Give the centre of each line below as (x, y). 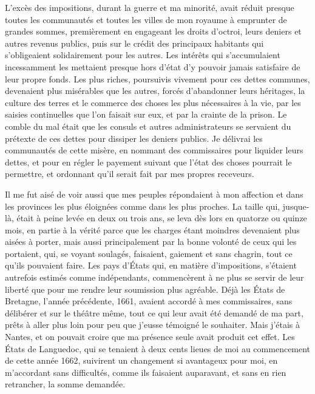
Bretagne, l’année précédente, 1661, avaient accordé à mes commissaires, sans (149, 301)
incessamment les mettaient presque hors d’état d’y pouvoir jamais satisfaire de (153, 66)
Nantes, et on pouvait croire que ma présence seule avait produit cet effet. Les (150, 337)
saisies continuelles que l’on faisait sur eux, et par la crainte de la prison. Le (146, 114)
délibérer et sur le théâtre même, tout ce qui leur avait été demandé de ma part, (154, 312)
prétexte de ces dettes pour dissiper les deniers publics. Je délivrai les (134, 138)
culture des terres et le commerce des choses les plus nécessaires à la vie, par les (153, 102)
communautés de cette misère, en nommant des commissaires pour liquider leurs (154, 150)
